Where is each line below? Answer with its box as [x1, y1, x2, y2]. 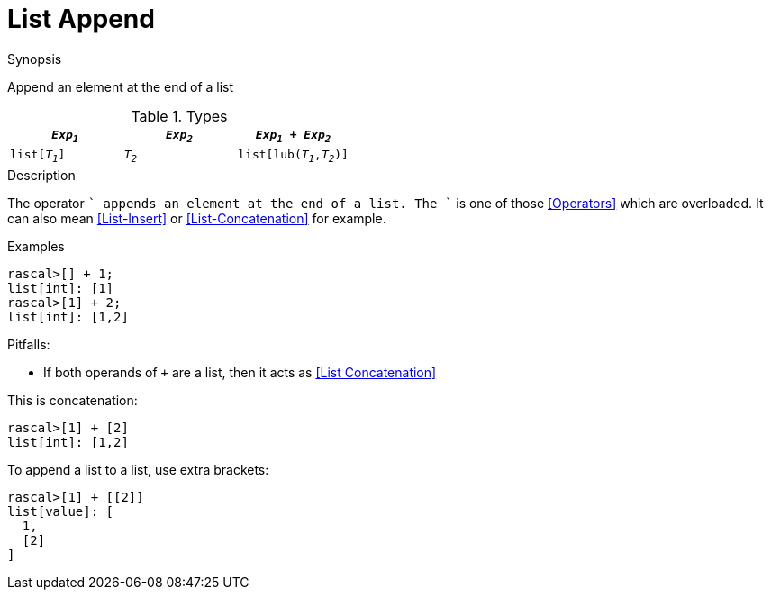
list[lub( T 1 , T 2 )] [238, 148, 349, 165]
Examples [7, 238, 65, 254]
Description [7, 167, 76, 183]
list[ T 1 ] [10, 148, 66, 165]
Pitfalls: [7, 336, 50, 352]
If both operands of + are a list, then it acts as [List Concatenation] [43, 364, 437, 380]
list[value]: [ [7, 503, 114, 519]
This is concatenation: [7, 392, 138, 408]
